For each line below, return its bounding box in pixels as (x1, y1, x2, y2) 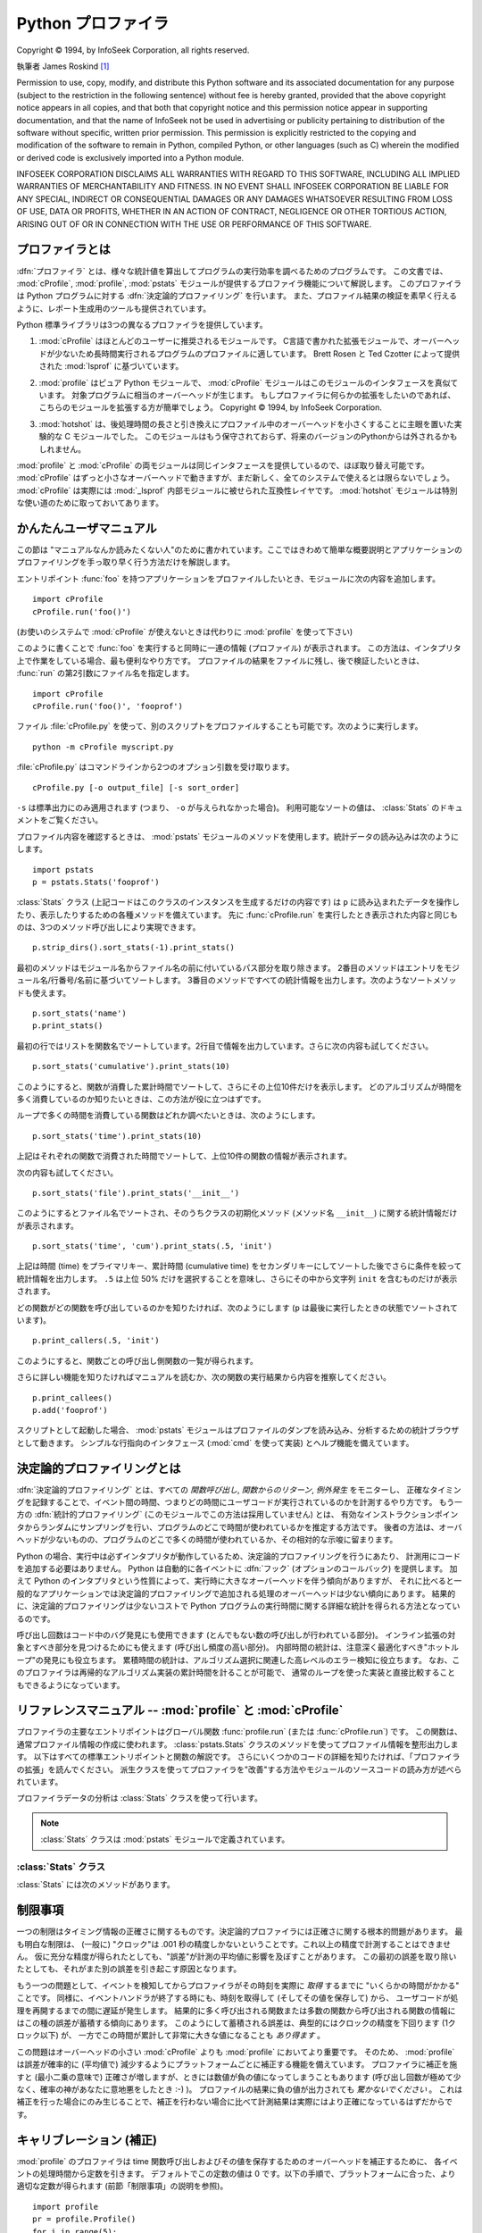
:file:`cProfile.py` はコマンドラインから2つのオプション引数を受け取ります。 (16, 762, 295, 773)
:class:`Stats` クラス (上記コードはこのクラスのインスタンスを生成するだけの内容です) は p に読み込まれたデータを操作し (16, 897, 460, 907)
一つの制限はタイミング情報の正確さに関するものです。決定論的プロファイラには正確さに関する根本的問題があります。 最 (16, 1926, 463, 1937)
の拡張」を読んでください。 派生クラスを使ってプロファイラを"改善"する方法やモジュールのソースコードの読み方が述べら (16, 1764, 462, 1775)
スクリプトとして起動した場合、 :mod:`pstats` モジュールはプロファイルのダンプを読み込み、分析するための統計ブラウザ (16, 1425, 460, 1435)
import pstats (32, 865, 94, 874)
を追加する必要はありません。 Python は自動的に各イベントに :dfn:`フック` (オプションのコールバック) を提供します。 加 (16, 1563, 458, 1574)
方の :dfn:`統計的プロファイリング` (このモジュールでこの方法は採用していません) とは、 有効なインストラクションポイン (16, 1510, 459, 1520)
